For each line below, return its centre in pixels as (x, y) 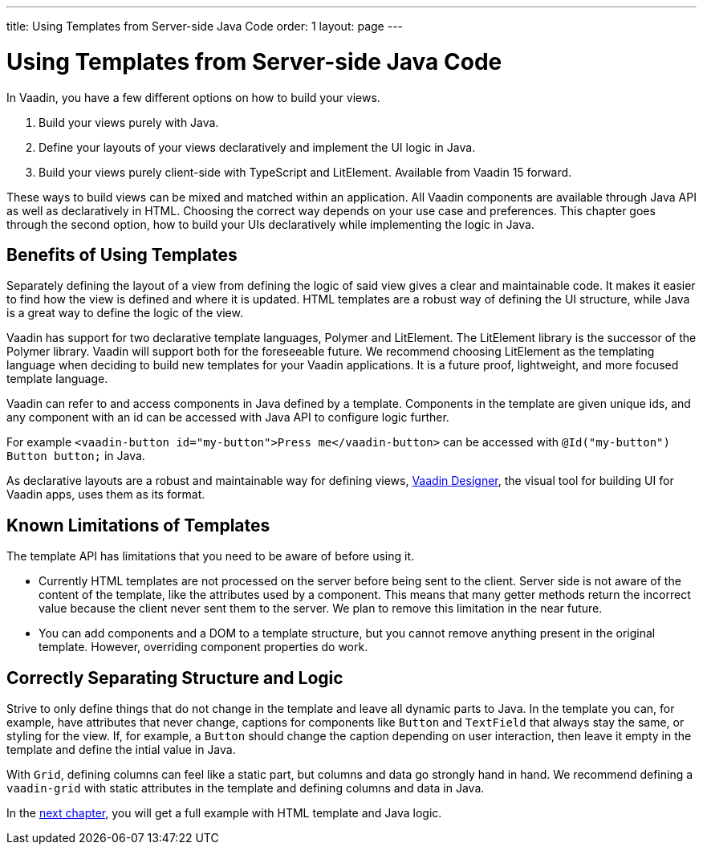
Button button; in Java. (76, 456)
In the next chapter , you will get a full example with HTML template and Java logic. (224, 813)
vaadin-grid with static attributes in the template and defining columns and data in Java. (246, 788)
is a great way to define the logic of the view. (125, 313)
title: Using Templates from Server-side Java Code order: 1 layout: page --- (205, 26)
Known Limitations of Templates (138, 525)
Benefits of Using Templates (122, 254)
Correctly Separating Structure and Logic (175, 678)
